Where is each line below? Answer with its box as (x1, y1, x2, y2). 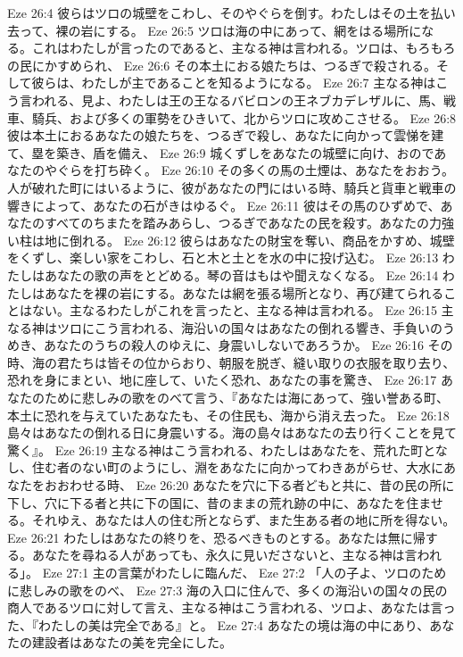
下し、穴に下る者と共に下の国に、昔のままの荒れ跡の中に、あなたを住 (7, 493, 419, 511)
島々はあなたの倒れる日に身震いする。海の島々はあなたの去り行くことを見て (7, 423, 457, 442)
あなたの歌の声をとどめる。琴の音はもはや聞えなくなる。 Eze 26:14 (44, 265, 439, 284)
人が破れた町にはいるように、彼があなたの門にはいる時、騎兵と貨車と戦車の (7, 178, 457, 196)
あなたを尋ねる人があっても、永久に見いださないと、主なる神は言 (31, 545, 418, 564)
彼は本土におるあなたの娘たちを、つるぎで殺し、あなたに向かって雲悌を (7, 126, 432, 145)
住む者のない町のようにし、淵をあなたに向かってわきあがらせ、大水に (31, 458, 444, 477)
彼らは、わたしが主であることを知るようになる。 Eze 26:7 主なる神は (31, 73, 436, 92)
